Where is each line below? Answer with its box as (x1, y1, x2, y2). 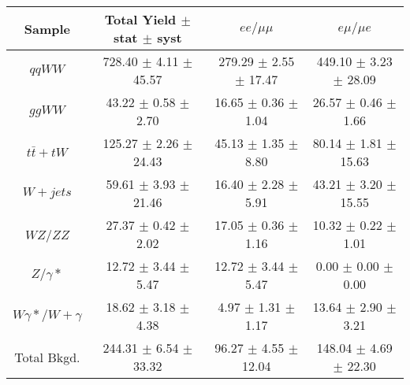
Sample (24, 19, 70, 38)
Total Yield (104, 10, 177, 28)
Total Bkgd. (14, 347, 80, 366)
